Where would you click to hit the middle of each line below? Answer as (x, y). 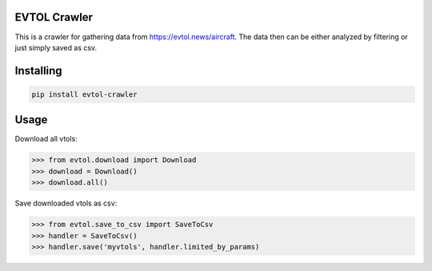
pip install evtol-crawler (84, 94)
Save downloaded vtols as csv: (66, 203)
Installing (39, 71)
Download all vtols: (46, 139)
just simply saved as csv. (56, 47)
